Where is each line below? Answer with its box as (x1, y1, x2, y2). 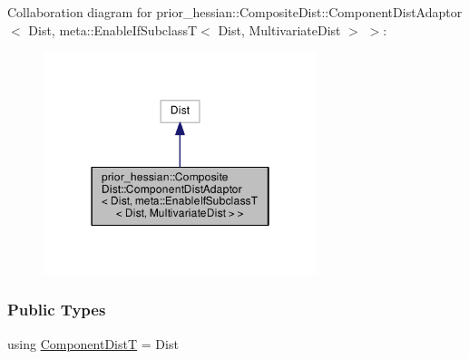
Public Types (7, 298, 106, 321)
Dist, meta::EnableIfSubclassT (28, 20, 198, 39)
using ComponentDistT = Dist (7, 334, 179, 353)
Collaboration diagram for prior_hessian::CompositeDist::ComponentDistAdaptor (7, 3, 463, 21)
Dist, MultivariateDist (218, 20, 341, 39)
